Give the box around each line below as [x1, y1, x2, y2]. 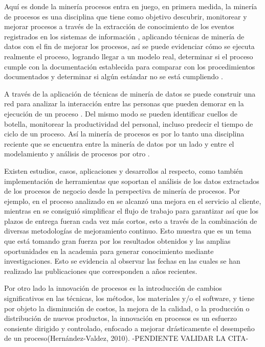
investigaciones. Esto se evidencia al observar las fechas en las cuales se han [4, 256, 240, 266]
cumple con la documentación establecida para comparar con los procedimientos [4, 61, 255, 72]
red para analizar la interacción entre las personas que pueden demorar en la [4, 98, 244, 109]
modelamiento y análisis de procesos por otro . [4, 148, 150, 159]
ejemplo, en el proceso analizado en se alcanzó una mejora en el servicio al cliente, [4, 195, 261, 206]
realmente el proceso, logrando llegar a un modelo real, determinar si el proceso [4, 51, 253, 61]
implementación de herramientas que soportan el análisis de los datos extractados [4, 175, 259, 186]
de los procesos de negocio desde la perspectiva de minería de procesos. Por [4, 186, 240, 196]
